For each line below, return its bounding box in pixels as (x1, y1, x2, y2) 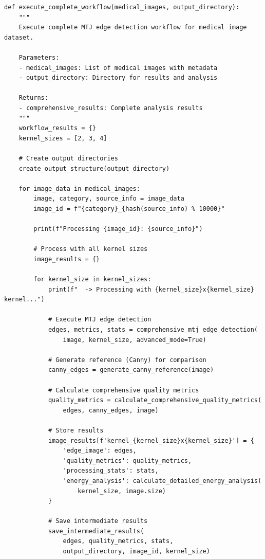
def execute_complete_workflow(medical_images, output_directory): (4, 4, 240, 11)
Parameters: (18, 53, 60, 61)
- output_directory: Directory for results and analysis (18, 74, 218, 82)
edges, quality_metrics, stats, (63, 537, 174, 545)
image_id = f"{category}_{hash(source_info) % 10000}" (33, 205, 225, 212)
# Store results (48, 426, 104, 434)
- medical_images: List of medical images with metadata (18, 64, 218, 71)
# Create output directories (18, 154, 118, 162)
